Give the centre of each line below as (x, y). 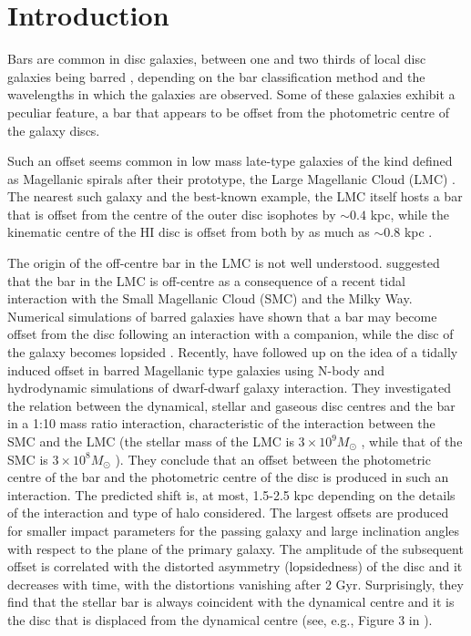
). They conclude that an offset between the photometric (273, 459)
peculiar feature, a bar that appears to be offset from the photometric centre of (228, 112)
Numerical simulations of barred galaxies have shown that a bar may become (222, 316)
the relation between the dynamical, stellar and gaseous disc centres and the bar (231, 405)
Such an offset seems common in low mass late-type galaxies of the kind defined (230, 161)
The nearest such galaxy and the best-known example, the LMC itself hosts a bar (235, 196)
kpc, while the (410, 214)
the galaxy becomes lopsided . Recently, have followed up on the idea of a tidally (233, 352)
